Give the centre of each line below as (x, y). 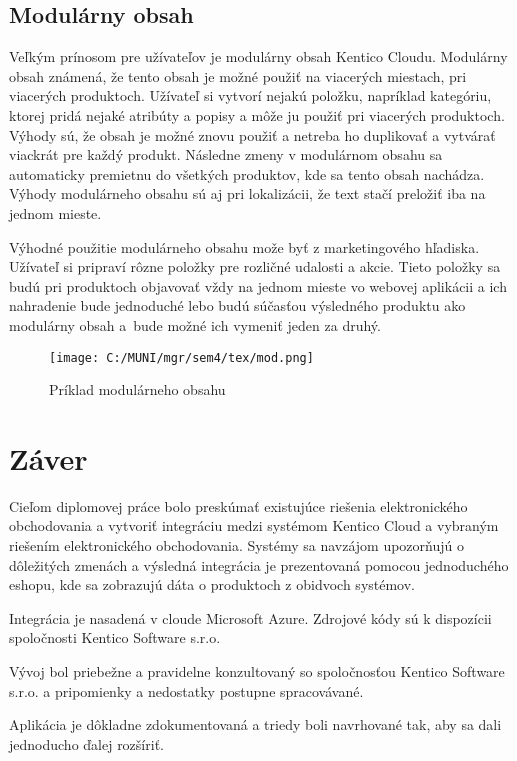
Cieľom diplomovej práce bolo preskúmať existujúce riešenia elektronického (238, 505)
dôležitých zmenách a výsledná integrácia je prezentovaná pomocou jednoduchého (259, 564)
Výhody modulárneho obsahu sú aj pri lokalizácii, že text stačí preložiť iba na (247, 193)
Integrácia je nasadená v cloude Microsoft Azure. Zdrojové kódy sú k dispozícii (250, 617)
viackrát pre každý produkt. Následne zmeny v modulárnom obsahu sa (226, 154)
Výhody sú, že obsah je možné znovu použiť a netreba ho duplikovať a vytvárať (252, 134)
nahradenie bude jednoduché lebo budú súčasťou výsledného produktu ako (237, 305)
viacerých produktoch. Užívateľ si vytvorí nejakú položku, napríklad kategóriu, (250, 95)
